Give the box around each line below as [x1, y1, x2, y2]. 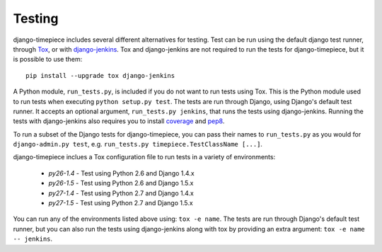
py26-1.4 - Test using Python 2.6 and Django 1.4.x [48, 168, 195, 177]
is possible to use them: [13, 55, 83, 64]
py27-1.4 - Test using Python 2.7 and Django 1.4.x [48, 188, 194, 197]
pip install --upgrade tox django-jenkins [25, 71, 175, 79]
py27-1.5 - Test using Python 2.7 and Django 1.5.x [48, 199, 194, 207]
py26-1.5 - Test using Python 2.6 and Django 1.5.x [48, 179, 194, 188]
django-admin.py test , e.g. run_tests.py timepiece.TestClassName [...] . [13, 140, 263, 149]
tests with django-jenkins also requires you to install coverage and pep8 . [13, 117, 225, 125]
